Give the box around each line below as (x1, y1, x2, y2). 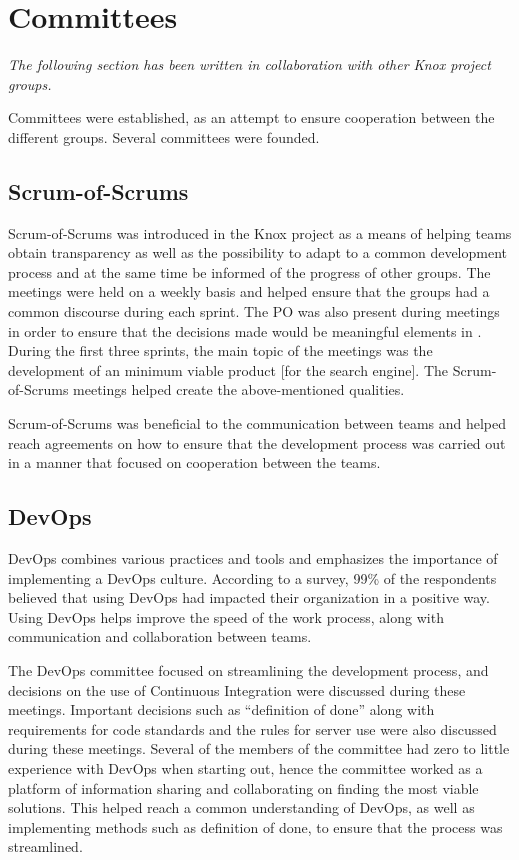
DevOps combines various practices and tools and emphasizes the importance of (8, 548, 498, 569)
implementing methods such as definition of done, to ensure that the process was (8, 816, 503, 837)
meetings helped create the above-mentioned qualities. (73, 379, 405, 400)
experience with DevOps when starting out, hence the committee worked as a (8, 757, 483, 778)
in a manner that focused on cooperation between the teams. (8, 452, 381, 473)
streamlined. (8, 836, 83, 857)
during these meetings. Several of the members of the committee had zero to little (8, 738, 510, 759)
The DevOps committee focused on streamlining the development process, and (8, 660, 489, 680)
